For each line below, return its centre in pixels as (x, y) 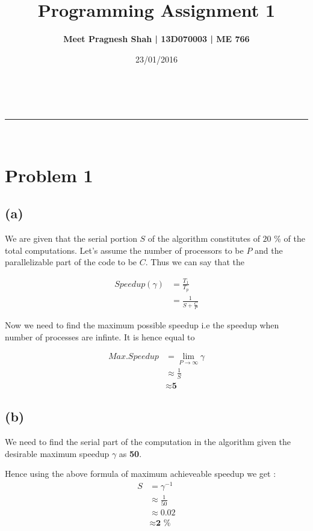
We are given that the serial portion (71, 238)
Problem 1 (49, 175)
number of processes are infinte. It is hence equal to (100, 336)
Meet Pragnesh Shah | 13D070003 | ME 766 (156, 39)
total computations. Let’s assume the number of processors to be (124, 250)
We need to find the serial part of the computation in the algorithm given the (148, 441)
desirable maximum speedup (57, 453)
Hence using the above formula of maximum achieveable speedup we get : (141, 474)
